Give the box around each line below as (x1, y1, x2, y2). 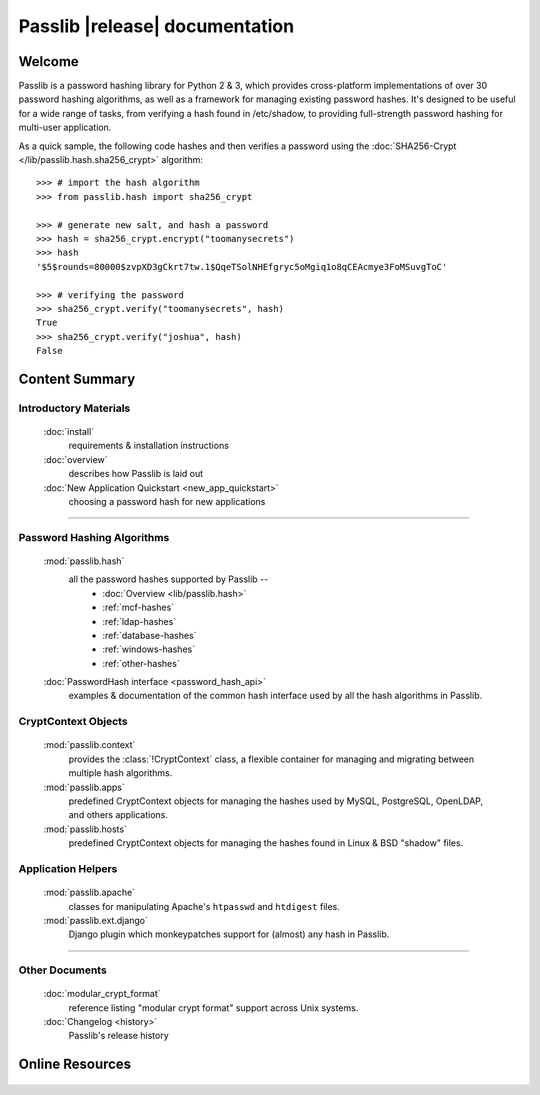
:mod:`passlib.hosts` (43, 823, 127, 835)
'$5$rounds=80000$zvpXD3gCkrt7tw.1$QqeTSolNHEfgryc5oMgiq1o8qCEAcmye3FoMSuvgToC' (36, 261, 448, 272)
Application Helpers (18, 861, 118, 875)
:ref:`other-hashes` (102, 657, 180, 669)
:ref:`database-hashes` (102, 629, 197, 641)
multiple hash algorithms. (68, 767, 173, 779)
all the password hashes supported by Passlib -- (68, 573, 269, 585)
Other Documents (18, 963, 107, 977)
